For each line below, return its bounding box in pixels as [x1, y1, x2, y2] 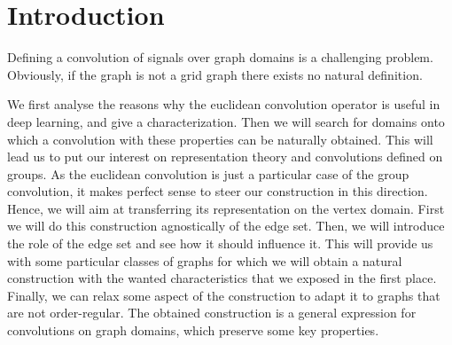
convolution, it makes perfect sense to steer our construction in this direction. [7, 182, 428, 200]
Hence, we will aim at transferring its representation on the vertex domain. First [7, 199, 445, 217]
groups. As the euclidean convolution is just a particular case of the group [7, 164, 409, 183]
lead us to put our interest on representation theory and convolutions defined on [7, 147, 443, 166]
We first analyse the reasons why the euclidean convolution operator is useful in [7, 95, 440, 114]
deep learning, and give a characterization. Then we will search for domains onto [7, 112, 445, 130]
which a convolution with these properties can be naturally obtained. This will [7, 129, 433, 148]
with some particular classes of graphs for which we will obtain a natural [7, 251, 402, 270]
